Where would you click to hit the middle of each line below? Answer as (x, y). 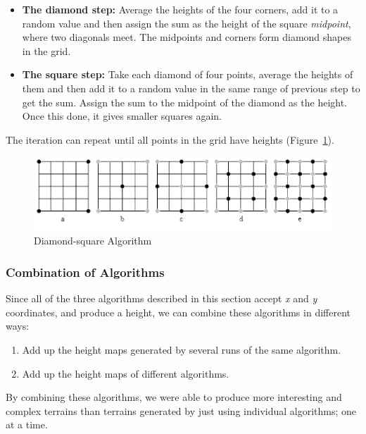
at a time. (27, 424)
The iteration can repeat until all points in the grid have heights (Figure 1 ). (170, 139)
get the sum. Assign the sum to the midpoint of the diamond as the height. (184, 102)
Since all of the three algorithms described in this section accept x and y (162, 298)
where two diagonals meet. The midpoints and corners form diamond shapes (187, 37)
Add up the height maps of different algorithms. (126, 373)
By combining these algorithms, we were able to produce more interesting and (174, 397)
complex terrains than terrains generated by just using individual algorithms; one (181, 410)
